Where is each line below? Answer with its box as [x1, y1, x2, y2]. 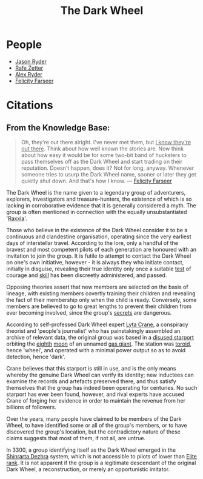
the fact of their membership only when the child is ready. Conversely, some [6, 296, 197, 303]
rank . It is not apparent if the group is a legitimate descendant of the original [6, 459, 196, 466]
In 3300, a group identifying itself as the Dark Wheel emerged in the [6, 446, 176, 454]
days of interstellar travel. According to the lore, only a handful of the [6, 239, 179, 246]
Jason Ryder [15, 58, 47, 65]
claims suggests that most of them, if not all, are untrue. [6, 434, 146, 441]
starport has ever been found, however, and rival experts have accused [6, 390, 185, 398]
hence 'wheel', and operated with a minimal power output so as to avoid [6, 346, 186, 353]
